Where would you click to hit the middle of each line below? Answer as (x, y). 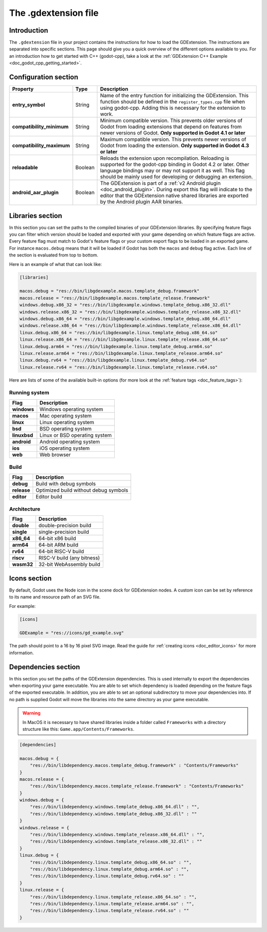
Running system (29, 393)
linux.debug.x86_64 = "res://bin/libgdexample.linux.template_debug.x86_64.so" (119, 333)
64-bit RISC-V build (61, 551)
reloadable (25, 168)
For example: (22, 606)
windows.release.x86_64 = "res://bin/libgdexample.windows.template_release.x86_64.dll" (131, 326)
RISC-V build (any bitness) (69, 558)
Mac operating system (66, 416)
